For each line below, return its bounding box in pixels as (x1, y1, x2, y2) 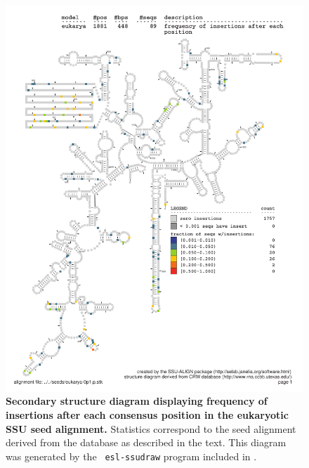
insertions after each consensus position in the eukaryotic (6, 408, 289, 422)
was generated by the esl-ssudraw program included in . (6, 448, 257, 463)
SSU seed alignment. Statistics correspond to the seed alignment (6, 421, 296, 436)
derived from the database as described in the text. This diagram (6, 435, 287, 450)
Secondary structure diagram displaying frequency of (6, 394, 268, 408)
